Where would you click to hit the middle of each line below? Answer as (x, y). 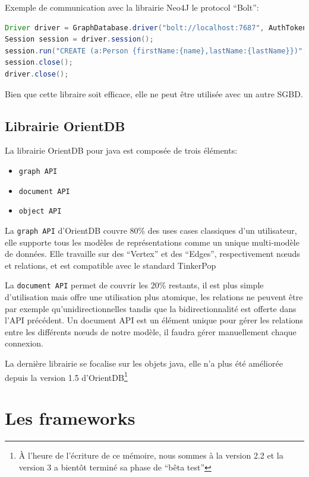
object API (40, 212)
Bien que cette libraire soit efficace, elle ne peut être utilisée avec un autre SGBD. (154, 93)
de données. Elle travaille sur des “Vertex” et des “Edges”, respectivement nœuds (152, 254)
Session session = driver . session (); (79, 39)
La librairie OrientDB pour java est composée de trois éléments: (121, 150)
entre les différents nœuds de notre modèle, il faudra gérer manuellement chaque (151, 331)
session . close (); (39, 63)
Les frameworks (70, 418)
